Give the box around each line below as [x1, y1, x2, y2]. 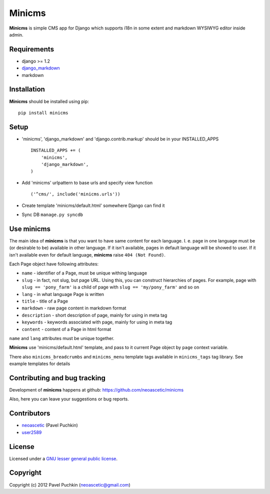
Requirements [9, 45, 54, 53]
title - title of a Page [21, 298, 68, 304]
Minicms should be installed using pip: [9, 98, 89, 104]
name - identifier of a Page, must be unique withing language [21, 270, 147, 276]
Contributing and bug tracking [9, 373, 106, 382]
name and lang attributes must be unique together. [9, 335, 114, 341]
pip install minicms [18, 110, 68, 115]
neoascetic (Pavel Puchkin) [21, 422, 78, 428]
